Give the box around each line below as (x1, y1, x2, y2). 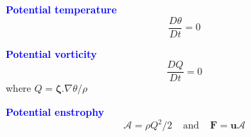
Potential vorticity (6, 46, 97, 61)
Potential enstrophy (6, 104, 104, 119)
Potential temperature (6, 2, 117, 16)
